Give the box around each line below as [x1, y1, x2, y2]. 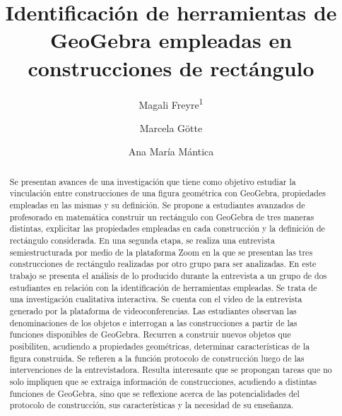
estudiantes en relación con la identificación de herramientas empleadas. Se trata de [9, 281, 317, 293]
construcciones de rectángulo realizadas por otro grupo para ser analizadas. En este [9, 258, 317, 270]
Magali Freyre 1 [138, 95, 204, 112]
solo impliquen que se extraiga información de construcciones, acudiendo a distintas [9, 375, 317, 387]
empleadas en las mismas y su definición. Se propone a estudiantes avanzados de [9, 199, 305, 211]
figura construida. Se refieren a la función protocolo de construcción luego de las [9, 352, 305, 364]
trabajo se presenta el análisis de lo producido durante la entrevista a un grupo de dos [9, 269, 327, 281]
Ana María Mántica [128, 144, 214, 159]
